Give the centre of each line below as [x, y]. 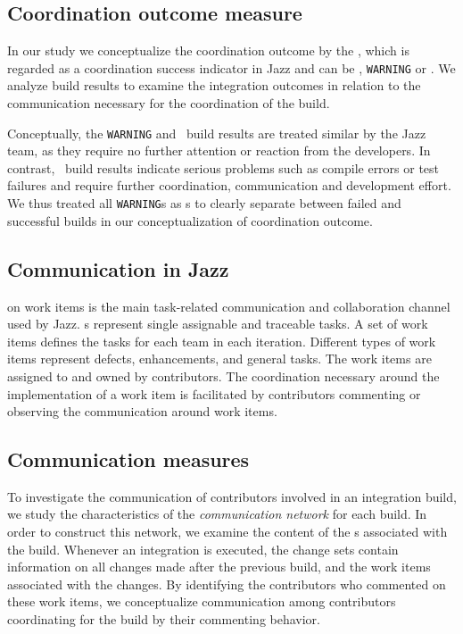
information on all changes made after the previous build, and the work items [219, 567]
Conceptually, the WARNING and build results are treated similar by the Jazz [217, 133]
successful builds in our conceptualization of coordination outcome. [190, 220]
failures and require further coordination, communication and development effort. [229, 185]
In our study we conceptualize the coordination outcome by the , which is [208, 50]
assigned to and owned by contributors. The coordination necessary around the [223, 375]
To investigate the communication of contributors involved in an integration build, [232, 496]
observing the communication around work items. [142, 411]
